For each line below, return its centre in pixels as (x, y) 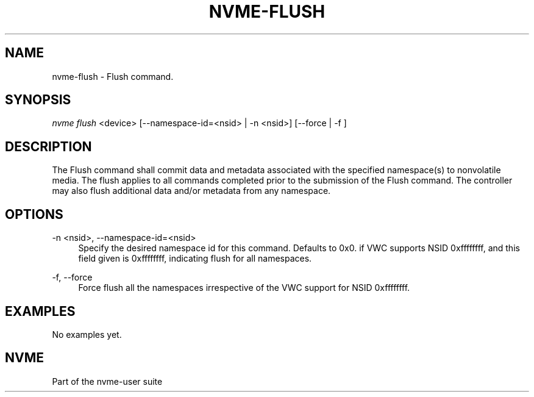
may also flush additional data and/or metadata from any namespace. (191, 191)
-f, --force (72, 277)
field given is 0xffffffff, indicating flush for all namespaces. (195, 259)
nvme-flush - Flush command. (113, 76)
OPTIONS (34, 214)
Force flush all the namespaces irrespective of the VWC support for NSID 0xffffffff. (244, 288)
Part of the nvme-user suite (107, 381)
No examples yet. (87, 334)
